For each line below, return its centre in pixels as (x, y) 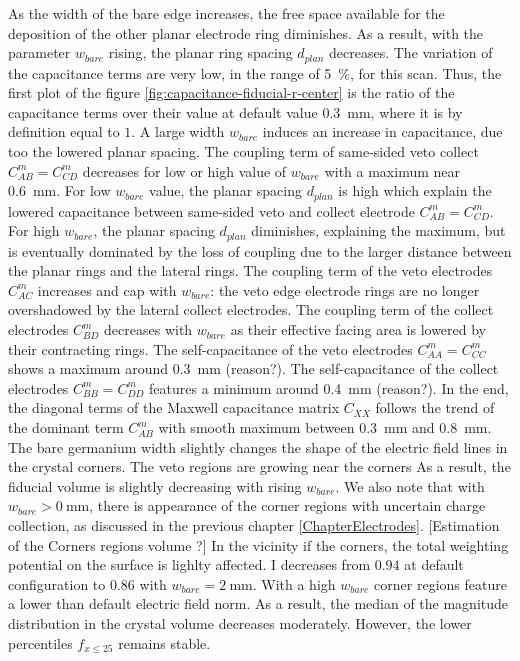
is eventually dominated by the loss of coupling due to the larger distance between (260, 250)
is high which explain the (415, 190)
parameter (39, 52)
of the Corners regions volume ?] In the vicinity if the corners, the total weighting (258, 544)
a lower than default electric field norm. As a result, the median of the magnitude (258, 603)
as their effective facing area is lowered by (358, 329)
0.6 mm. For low (59, 190)
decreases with (148, 329)
